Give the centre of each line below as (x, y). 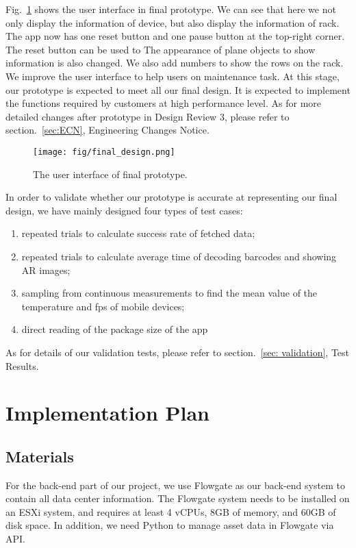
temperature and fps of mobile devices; (103, 306)
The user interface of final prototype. (110, 174)
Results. (22, 365)
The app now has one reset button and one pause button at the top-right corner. (175, 36)
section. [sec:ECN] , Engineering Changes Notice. (107, 130)
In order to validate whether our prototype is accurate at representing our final (171, 197)
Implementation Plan (108, 413)
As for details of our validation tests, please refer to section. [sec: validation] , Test (178, 352)
